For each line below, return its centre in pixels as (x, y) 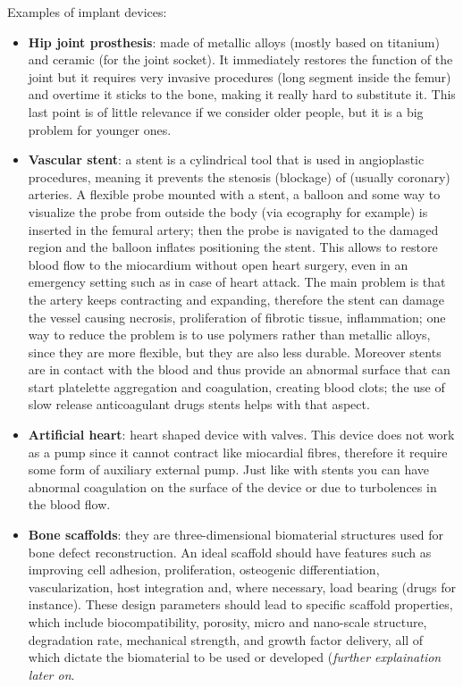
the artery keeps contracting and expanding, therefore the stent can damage (236, 299)
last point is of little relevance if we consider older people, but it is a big (226, 111)
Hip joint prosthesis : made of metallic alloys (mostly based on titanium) (234, 42)
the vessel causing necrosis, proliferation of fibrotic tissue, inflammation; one (237, 317)
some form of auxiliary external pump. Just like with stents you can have (229, 469)
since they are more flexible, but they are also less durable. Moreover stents (235, 352)
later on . (51, 674)
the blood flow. (69, 504)
